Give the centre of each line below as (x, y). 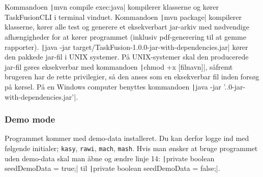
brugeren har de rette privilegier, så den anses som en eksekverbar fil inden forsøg (132, 77)
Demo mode (30, 119)
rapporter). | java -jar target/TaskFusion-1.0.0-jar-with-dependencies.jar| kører (126, 47)
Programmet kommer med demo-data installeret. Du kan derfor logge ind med (127, 138)
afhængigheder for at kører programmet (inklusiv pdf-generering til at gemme (125, 36)
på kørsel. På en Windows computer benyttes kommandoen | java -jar (113, 86)
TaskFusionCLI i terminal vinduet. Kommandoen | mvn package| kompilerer (123, 17)
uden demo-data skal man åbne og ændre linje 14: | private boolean (110, 158)
